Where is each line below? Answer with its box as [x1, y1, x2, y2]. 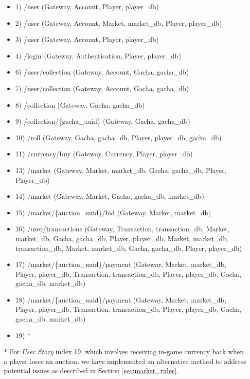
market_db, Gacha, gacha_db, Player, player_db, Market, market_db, [15, 233, 229, 243]
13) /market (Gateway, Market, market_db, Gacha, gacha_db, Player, [15, 165, 227, 175]
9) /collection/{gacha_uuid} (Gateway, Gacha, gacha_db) [15, 116, 190, 126]
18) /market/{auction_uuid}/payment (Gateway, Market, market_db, [15, 294, 227, 304]
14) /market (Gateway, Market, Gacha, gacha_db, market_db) [15, 191, 204, 201]
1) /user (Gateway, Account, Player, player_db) [15, 1, 159, 11]
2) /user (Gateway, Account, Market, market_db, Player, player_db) [15, 18, 222, 28]
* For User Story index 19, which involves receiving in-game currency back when [4, 346, 244, 357]
